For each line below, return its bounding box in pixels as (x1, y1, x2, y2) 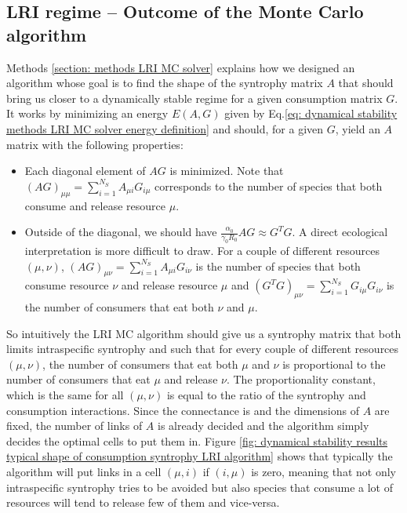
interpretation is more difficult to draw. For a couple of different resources (24, 242, 380, 258)
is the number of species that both (195, 257, 361, 274)
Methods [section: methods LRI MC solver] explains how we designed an (6, 59, 355, 75)
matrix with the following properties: (6, 136, 184, 152)
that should (338, 75, 394, 91)
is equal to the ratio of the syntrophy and (166, 387, 366, 403)
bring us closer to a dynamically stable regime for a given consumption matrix (6, 89, 383, 106)
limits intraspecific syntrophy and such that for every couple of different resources (6, 340, 399, 357)
